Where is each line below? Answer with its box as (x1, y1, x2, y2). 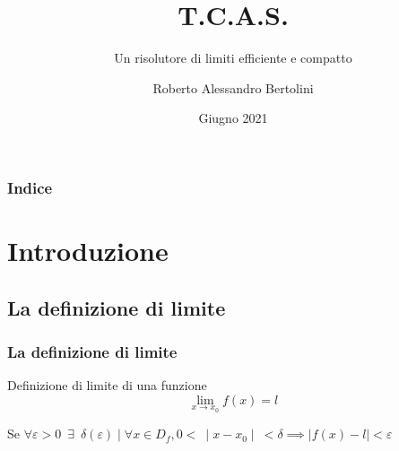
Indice (7, 176, 53, 198)
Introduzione (7, 232, 169, 269)
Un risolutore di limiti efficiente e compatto (114, 48, 352, 67)
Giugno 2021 (198, 108, 268, 127)
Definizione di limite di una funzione (7, 376, 207, 395)
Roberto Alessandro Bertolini (152, 78, 314, 97)
